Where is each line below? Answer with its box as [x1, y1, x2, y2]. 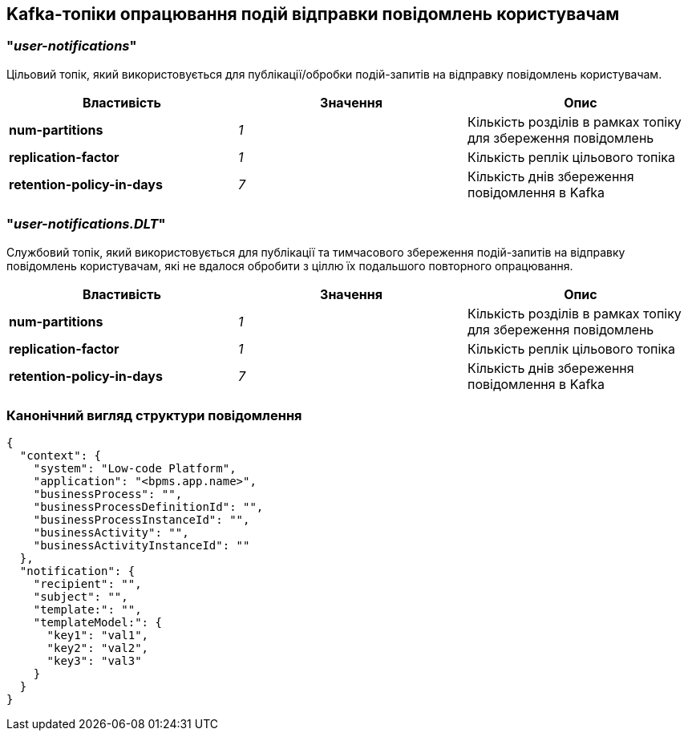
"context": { [19, 449, 102, 463]
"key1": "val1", [47, 629, 149, 642]
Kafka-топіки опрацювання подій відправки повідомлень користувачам [6, 4, 620, 24]
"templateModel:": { [33, 616, 162, 630]
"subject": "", [33, 590, 128, 604]
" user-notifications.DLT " [6, 216, 166, 233]
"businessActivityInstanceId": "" [33, 539, 250, 553]
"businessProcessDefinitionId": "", [33, 500, 264, 514]
